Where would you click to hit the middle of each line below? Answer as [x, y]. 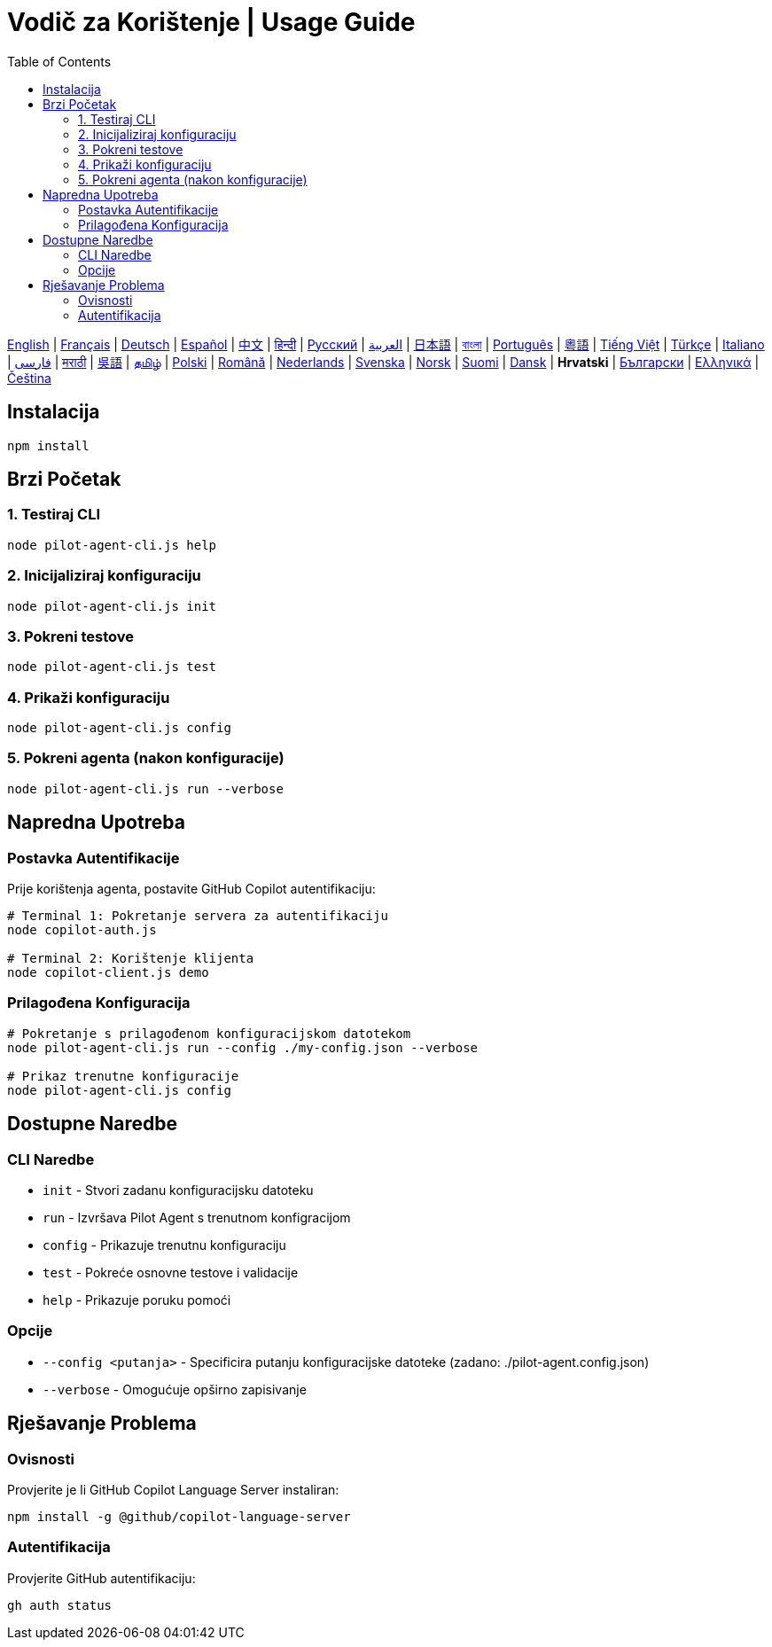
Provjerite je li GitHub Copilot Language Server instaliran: [173, 1489]
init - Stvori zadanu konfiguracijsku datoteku [178, 1190]
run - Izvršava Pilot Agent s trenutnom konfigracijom [197, 1218]
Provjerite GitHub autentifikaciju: [101, 1578]
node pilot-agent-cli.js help [112, 545]
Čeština [29, 378]
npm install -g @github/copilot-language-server [179, 1516]
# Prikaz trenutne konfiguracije [123, 1076]
